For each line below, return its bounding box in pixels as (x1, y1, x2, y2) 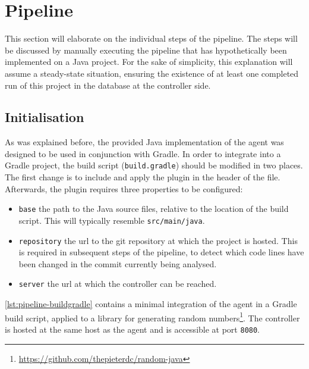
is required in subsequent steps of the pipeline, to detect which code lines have (18, 246, 304, 258)
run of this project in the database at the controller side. (5, 79, 211, 91)
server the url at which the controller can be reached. (18, 277, 217, 290)
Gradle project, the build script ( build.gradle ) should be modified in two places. (5, 159, 303, 171)
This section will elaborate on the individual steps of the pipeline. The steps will (5, 32, 298, 45)
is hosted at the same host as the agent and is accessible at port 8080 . (5, 323, 260, 335)
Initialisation (5, 108, 84, 126)
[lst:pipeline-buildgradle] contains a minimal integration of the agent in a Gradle (5, 298, 297, 310)
